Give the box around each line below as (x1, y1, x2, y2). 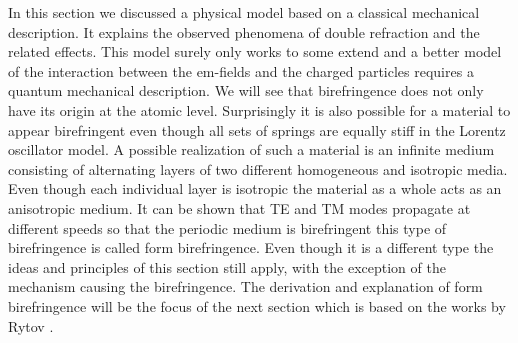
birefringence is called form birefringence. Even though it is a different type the (8, 237, 494, 258)
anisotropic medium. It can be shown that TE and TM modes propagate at (8, 197, 471, 218)
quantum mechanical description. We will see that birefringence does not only (8, 80, 484, 101)
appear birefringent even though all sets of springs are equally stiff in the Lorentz (8, 119, 506, 140)
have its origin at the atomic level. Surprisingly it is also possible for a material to (8, 99, 511, 120)
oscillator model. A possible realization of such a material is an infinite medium (8, 139, 495, 160)
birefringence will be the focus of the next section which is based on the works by (8, 295, 506, 316)
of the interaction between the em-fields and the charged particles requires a (8, 60, 474, 81)
